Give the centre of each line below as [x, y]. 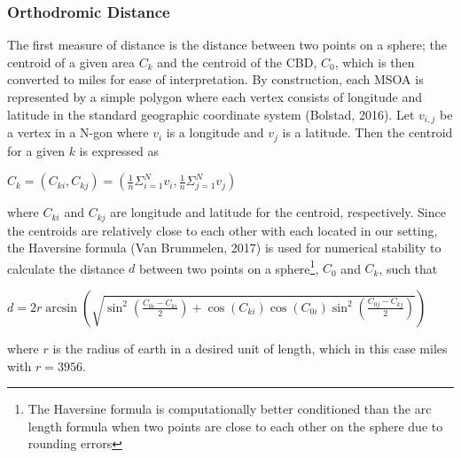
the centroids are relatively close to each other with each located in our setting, [223, 230]
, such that [408, 268]
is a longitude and [215, 132]
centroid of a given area [71, 62]
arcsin [62, 308]
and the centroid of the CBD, [237, 62]
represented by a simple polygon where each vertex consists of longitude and [215, 97]
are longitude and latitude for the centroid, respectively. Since [278, 212]
